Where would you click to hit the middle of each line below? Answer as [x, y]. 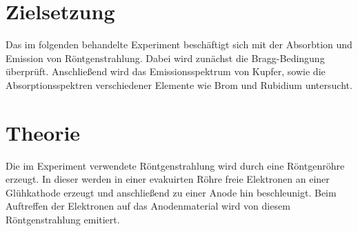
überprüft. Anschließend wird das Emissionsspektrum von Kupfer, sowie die [166, 71]
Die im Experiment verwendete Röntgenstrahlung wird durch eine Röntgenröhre [175, 165]
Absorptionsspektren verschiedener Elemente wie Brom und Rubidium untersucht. [179, 84]
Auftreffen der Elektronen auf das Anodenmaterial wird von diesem [148, 206]
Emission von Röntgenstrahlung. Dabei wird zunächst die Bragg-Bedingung [165, 58]
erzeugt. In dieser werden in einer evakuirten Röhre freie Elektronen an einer [168, 179]
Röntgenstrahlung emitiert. [63, 219]
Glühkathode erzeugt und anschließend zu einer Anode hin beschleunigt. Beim [171, 192]
